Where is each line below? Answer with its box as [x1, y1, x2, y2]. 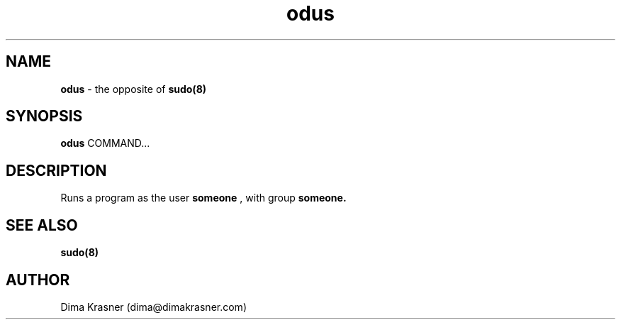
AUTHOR [6, 270, 70, 289]
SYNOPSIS [6, 107, 83, 126]
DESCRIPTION [6, 161, 107, 180]
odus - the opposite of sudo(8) [60, 82, 207, 95]
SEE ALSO [6, 216, 78, 234]
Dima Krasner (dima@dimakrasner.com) [60, 300, 247, 313]
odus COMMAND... [60, 137, 150, 150]
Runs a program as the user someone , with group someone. [60, 192, 347, 204]
